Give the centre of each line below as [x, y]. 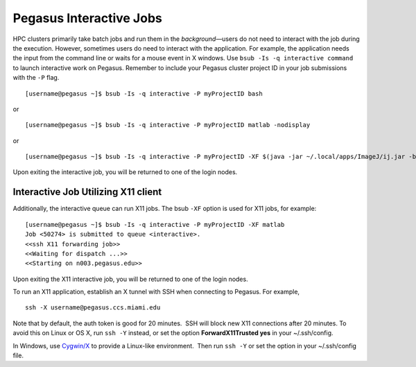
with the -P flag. [36, 78]
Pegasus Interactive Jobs [87, 18]
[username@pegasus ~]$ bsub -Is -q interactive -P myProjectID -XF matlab [155, 224]
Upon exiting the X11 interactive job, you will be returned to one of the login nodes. [131, 279]
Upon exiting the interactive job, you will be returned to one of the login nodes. [125, 172]
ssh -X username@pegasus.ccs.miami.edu [93, 308]
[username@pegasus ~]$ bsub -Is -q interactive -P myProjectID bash [144, 93]
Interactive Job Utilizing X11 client [87, 192]
